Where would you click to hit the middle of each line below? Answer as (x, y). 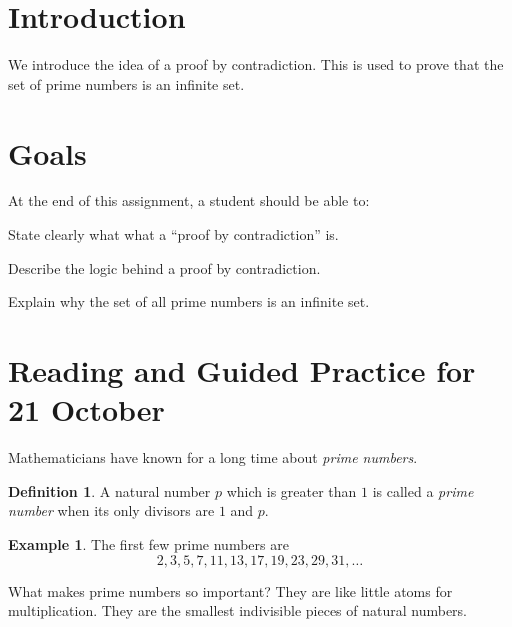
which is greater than (291, 490)
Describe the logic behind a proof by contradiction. (164, 267)
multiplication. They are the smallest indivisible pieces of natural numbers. (238, 610)
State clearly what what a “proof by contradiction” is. (173, 234)
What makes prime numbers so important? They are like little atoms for (230, 590)
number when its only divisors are (111, 510)
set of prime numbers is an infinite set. (126, 83)
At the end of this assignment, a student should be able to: (189, 200)
